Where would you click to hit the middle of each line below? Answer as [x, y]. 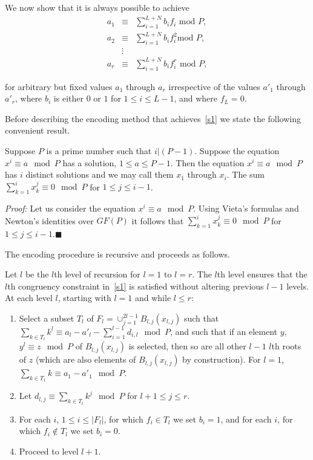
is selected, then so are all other [187, 346]
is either [68, 98]
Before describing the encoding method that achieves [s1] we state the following [153, 118]
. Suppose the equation [237, 150]
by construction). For [222, 359]
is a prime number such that [99, 150]
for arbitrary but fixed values [59, 86]
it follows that [158, 220]
